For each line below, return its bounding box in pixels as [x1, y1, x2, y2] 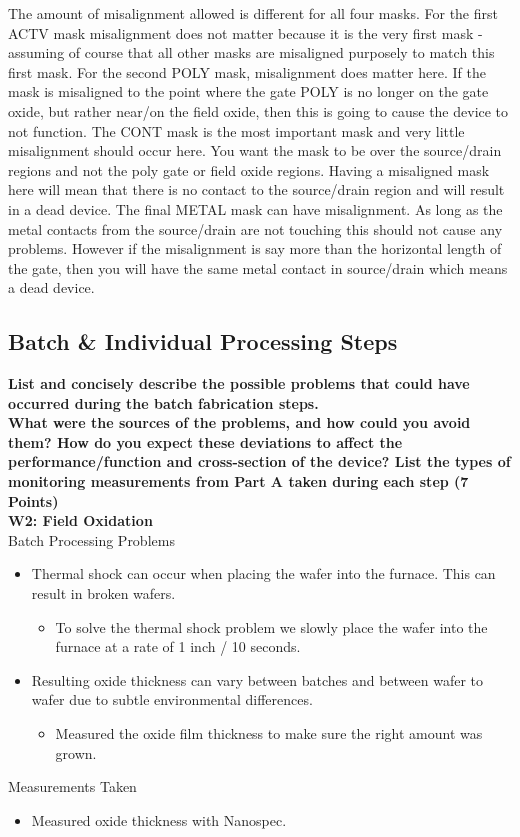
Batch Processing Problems [8, 529, 175, 550]
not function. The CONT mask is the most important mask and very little [8, 120, 465, 141]
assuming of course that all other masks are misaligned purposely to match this [8, 42, 495, 63]
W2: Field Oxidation [8, 510, 153, 531]
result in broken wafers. [31, 583, 176, 604]
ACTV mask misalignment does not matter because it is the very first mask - [8, 22, 483, 43]
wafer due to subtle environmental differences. [31, 689, 313, 710]
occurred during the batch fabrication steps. [8, 392, 319, 413]
